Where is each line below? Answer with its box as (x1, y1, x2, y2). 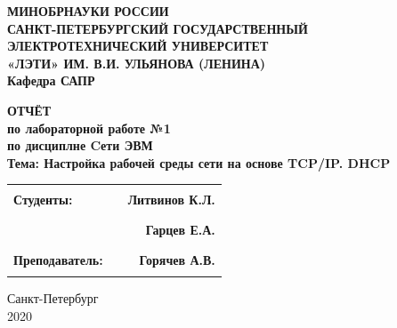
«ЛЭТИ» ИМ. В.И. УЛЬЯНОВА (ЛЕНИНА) (7, 53, 266, 72)
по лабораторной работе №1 (7, 118, 171, 137)
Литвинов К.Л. (127, 189, 215, 208)
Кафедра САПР (7, 71, 95, 90)
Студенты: (13, 189, 73, 208)
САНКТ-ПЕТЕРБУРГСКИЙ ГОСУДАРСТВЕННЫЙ (7, 19, 308, 37)
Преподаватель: (13, 251, 103, 269)
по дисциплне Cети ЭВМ (7, 136, 153, 155)
